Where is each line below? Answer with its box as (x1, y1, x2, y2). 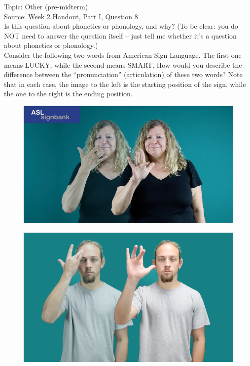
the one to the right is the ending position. (4, 88, 133, 99)
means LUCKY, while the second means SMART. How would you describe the (4, 59, 242, 70)
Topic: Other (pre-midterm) (4, 1, 88, 11)
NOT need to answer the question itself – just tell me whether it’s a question (4, 30, 237, 41)
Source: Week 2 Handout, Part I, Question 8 (4, 11, 138, 21)
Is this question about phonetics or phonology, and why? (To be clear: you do (4, 21, 238, 31)
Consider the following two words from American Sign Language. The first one (4, 49, 242, 60)
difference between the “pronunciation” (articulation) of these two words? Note (4, 69, 243, 80)
